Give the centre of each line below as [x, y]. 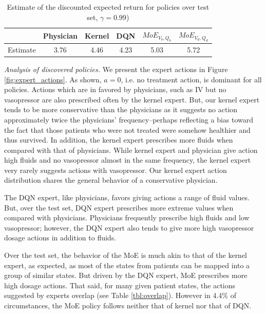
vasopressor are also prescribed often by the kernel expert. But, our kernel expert [132, 99]
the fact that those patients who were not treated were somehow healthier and [127, 129]
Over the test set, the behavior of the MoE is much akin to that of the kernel [126, 255]
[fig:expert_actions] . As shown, [53, 79]
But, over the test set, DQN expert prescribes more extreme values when [119, 207]
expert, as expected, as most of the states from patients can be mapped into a [127, 265]
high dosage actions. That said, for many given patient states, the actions [120, 285]
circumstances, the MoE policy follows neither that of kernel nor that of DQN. [128, 305]
